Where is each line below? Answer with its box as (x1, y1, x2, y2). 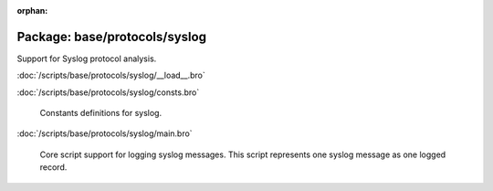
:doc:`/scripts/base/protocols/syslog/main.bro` (16, 128, 193, 139)
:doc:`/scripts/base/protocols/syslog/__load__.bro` (16, 69, 205, 81)
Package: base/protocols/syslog (16, 28, 207, 45)
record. (39, 162, 68, 173)
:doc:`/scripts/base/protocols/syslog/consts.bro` (16, 87, 200, 98)
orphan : (16, 5, 48, 16)
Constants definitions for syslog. (39, 108, 163, 119)
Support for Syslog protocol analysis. (16, 53, 157, 64)
